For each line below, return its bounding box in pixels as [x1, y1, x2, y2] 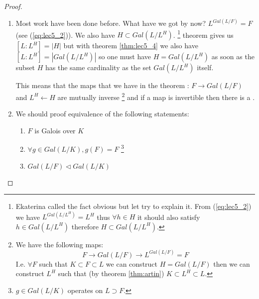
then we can [213, 258, 250, 269]
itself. [197, 62, 214, 73]
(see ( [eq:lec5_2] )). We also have [15, 29, 115, 40]
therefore [71, 221, 99, 231]
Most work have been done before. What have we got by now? [15, 18, 206, 28]
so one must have [98, 51, 151, 62]
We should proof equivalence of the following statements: [15, 108, 189, 119]
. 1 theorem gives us [173, 28, 234, 40]
